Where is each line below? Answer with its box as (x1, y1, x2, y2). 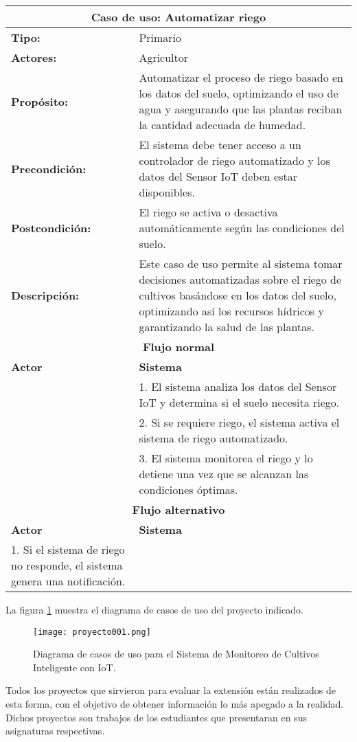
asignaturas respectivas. (5, 723, 105, 738)
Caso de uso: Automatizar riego (91, 9, 266, 25)
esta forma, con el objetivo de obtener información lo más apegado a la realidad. (5, 697, 344, 711)
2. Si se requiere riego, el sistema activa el (139, 414, 340, 430)
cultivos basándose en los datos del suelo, (139, 287, 337, 303)
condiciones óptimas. (139, 482, 238, 497)
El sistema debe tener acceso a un (139, 137, 301, 153)
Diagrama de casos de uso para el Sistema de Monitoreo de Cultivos (33, 647, 319, 661)
